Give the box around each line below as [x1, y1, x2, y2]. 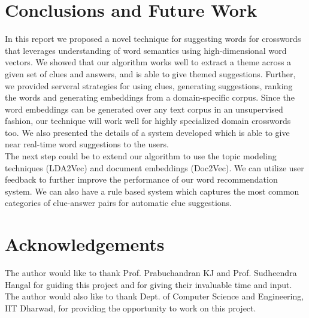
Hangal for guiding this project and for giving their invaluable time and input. [5, 278, 292, 290]
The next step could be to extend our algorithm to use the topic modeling [5, 150, 277, 162]
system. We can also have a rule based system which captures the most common [5, 184, 299, 197]
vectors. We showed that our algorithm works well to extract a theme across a [5, 56, 292, 68]
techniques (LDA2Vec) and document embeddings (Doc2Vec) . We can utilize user [5, 161, 304, 174]
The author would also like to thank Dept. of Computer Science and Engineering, [5, 290, 304, 302]
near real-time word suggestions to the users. [5, 138, 169, 150]
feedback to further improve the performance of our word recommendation [5, 173, 278, 186]
